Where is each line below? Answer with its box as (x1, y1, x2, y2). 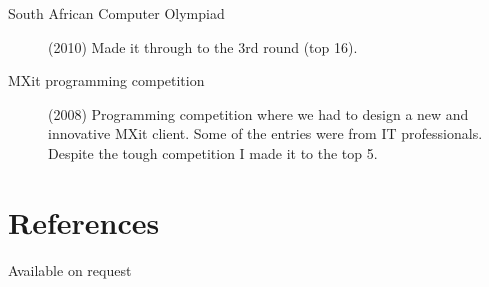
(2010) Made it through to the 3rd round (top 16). (48, 36, 358, 57)
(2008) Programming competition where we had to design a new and (48, 103, 469, 124)
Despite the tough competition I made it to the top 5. (48, 142, 378, 163)
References (8, 201, 160, 242)
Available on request (8, 259, 132, 280)
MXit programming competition (8, 70, 205, 91)
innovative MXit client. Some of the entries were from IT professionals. (48, 123, 483, 144)
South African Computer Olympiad (8, 3, 225, 23)
